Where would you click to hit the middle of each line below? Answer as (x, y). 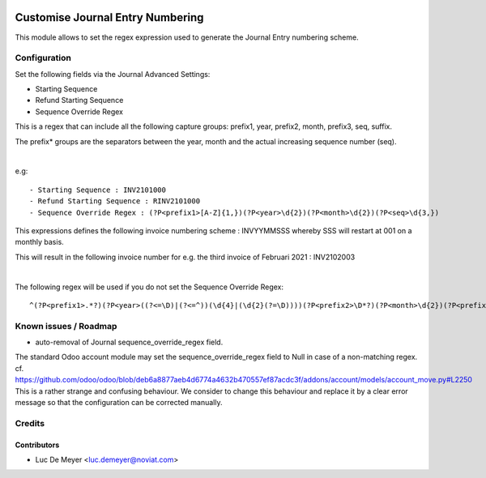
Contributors (37, 445)
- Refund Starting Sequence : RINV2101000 (115, 201)
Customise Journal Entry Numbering (109, 17)
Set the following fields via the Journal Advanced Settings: (113, 74)
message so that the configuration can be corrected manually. (119, 402)
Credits (30, 423)
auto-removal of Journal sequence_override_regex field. (129, 342)
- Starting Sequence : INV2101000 (98, 190)
